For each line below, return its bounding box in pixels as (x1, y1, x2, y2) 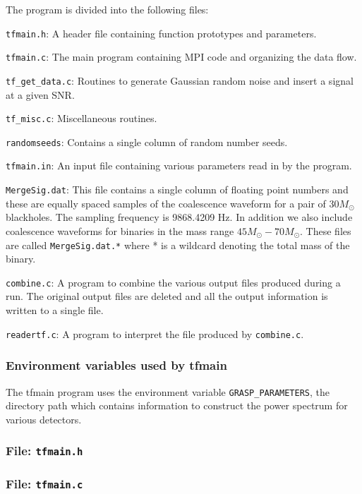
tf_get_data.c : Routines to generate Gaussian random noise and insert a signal (6, 73, 354, 88)
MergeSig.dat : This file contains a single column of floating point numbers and (6, 182, 349, 197)
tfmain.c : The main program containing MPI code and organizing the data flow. (6, 49, 357, 64)
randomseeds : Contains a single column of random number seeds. (6, 134, 288, 149)
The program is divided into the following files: (6, 2, 209, 16)
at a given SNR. (6, 87, 75, 102)
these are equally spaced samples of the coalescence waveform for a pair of (6, 195, 326, 210)
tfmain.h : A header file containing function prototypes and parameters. (6, 25, 317, 40)
